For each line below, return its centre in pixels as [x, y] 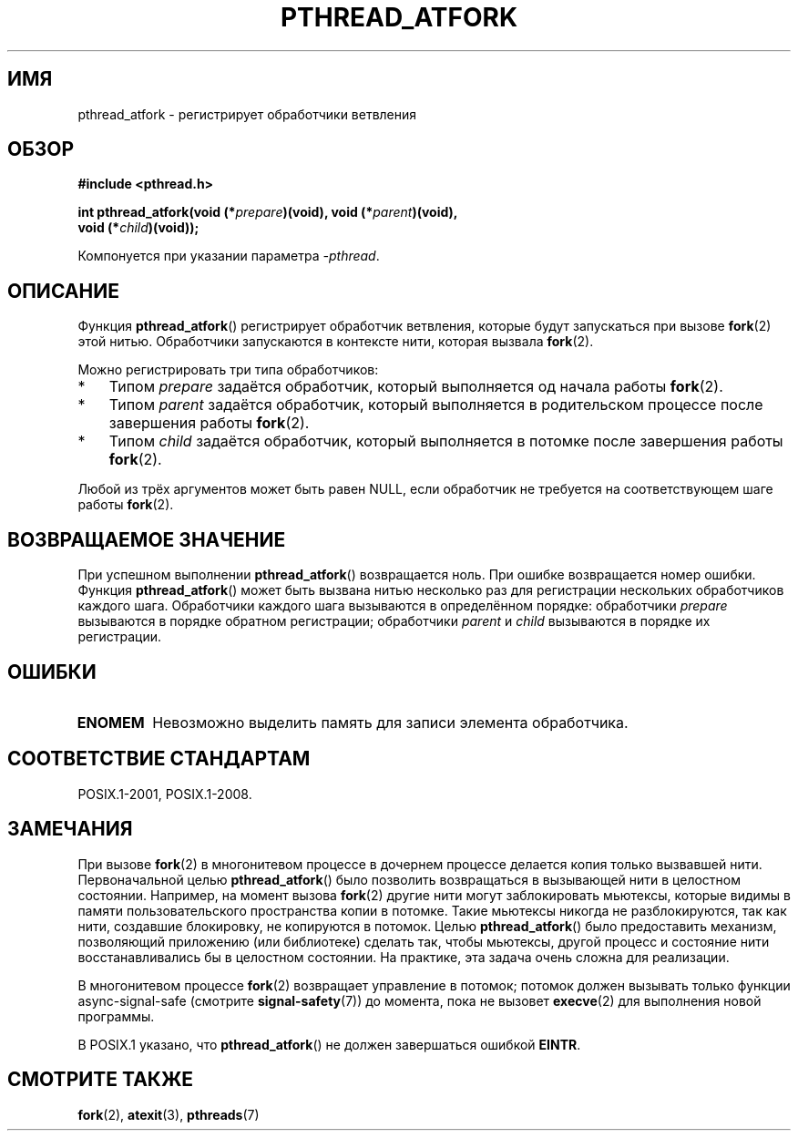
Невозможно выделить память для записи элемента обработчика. [390, 722]
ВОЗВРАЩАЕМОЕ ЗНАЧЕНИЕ [147, 539]
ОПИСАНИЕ [63, 291]
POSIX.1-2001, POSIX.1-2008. [165, 794]
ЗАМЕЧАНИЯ [70, 829]
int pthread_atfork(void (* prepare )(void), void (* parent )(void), [268, 212]
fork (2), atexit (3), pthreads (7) [169, 1114]
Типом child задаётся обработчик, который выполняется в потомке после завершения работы [446, 441]
